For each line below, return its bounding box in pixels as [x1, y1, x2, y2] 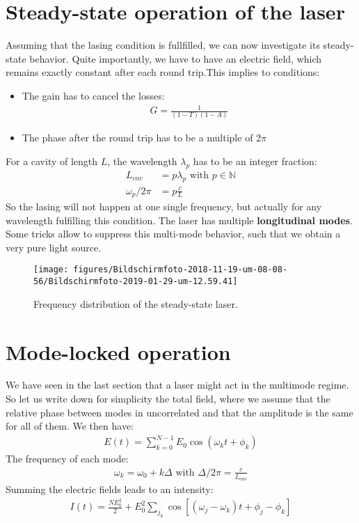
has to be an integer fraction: [193, 153, 317, 168]
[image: [33, 265, 69, 275]
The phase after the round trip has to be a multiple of [22, 130, 253, 145]
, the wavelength [107, 153, 177, 168]
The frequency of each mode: [6, 451, 129, 466]
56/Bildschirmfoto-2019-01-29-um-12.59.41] [33, 276, 238, 287]
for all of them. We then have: [6, 419, 134, 433]
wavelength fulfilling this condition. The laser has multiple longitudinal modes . [6, 212, 353, 227]
